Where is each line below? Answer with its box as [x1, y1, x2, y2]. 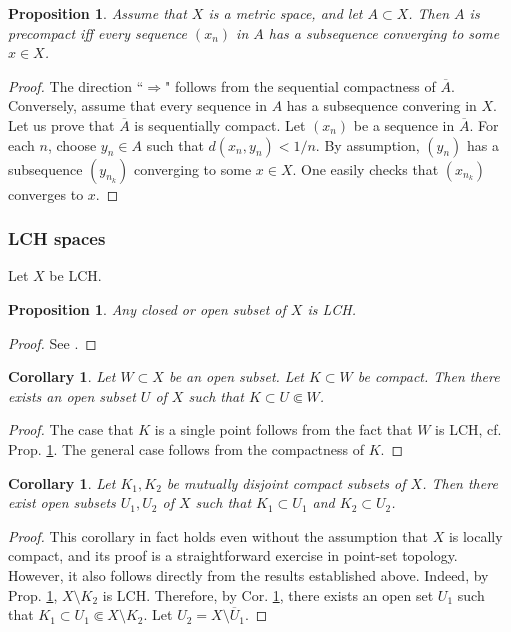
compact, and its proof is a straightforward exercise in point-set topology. [8, 545, 458, 566]
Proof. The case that [8, 419, 134, 440]
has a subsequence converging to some [268, 22, 500, 43]
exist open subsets [8, 492, 116, 513]
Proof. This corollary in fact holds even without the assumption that [8, 525, 428, 546]
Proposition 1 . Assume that [8, 3, 187, 23]
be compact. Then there [357, 366, 500, 387]
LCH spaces [8, 226, 106, 251]
